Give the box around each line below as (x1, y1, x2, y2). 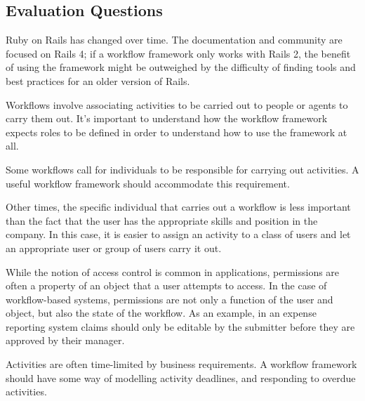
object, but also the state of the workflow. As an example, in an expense (6, 305, 317, 320)
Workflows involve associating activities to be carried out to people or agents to (6, 97, 348, 112)
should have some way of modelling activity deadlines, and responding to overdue (6, 370, 356, 385)
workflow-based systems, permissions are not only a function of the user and (6, 291, 333, 306)
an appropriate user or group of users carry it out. (6, 240, 222, 255)
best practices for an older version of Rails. (6, 73, 190, 88)
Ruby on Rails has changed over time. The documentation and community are (6, 32, 343, 47)
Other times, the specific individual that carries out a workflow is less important (6, 199, 351, 214)
